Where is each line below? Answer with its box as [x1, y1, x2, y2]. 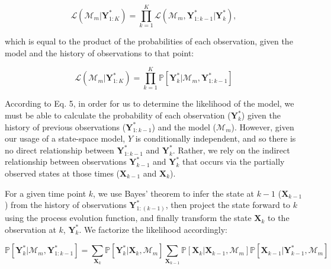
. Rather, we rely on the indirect [172, 143, 290, 156]
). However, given [231, 120, 294, 133]
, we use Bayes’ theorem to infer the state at [93, 187, 254, 199]
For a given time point [5, 187, 86, 199]
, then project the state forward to [165, 198, 291, 211]
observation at [5, 223, 56, 235]
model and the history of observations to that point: [5, 46, 194, 59]
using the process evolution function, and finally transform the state [5, 212, 252, 224]
